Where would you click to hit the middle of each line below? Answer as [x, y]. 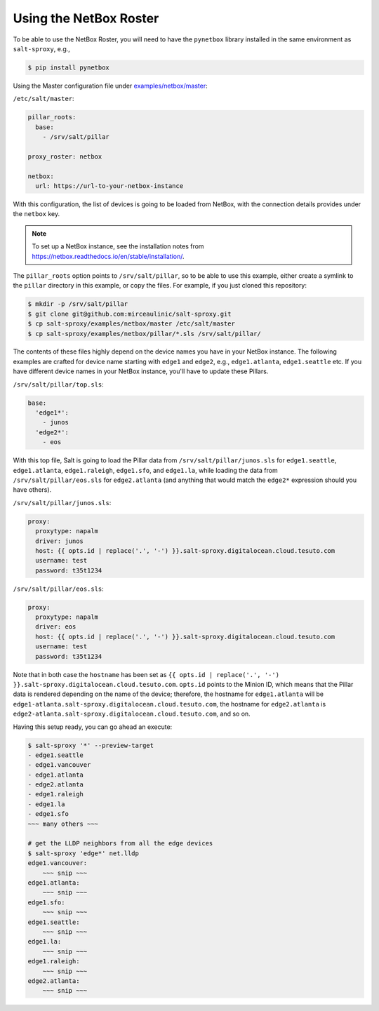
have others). [32, 490]
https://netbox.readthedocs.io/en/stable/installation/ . [108, 256]
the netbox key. [36, 214]
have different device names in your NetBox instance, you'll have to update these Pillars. [141, 371]
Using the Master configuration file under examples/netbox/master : [110, 86]
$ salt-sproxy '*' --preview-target [91, 745]
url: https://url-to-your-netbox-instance [109, 186]
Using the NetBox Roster [86, 18]
